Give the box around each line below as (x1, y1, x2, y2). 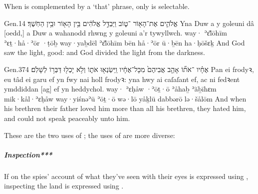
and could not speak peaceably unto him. (4, 112, 130, 123)
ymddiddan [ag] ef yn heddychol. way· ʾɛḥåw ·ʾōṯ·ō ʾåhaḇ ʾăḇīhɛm (4, 83, 217, 94)
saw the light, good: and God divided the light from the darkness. (4, 47, 205, 57)
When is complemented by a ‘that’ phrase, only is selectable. (4, 1, 190, 11)
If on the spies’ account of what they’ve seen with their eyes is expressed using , (4, 170, 249, 181)
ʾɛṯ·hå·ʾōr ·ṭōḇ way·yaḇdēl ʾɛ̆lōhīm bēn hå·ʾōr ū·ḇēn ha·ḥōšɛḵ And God (4, 37, 245, 47)
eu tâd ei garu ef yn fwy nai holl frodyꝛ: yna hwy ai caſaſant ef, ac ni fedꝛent (4, 73, 240, 84)
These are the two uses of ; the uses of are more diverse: (4, 129, 175, 140)
